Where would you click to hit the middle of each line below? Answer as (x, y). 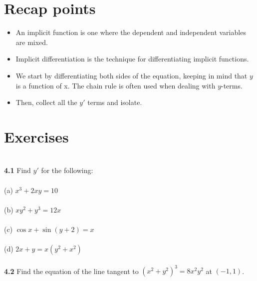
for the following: (67, 170)
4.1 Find (17, 170)
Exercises (36, 136)
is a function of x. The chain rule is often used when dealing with (116, 85)
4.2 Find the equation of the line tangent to (71, 271)
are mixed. (32, 42)
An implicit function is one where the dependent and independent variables (131, 32)
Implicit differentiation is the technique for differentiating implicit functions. (132, 59)
